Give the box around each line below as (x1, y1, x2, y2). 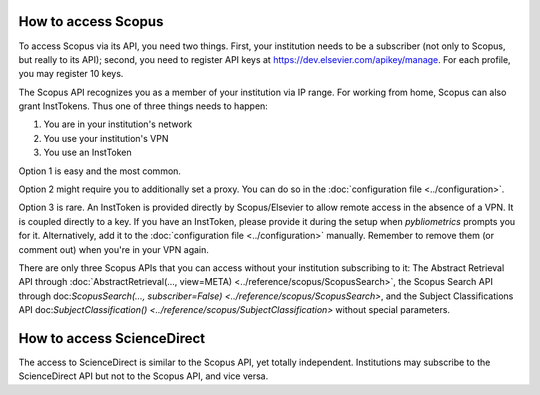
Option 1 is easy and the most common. (18, 165, 182, 177)
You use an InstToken (43, 146, 132, 159)
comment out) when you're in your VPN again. (18, 243, 210, 255)
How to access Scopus (18, 13, 164, 30)
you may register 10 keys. (18, 68, 124, 80)
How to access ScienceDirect (18, 330, 206, 347)
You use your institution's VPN (43, 132, 169, 144)
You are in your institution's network (43, 118, 193, 130)
